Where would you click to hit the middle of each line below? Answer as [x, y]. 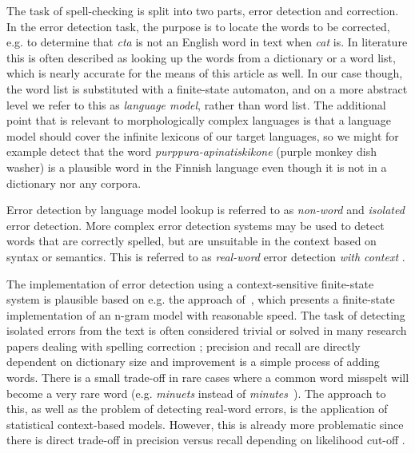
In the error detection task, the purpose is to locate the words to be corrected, [198, 26]
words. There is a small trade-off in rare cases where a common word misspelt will [208, 377]
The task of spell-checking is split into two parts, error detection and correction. [203, 10]
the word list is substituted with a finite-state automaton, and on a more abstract [207, 88]
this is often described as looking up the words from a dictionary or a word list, [201, 57]
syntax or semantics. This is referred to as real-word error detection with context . [206, 256]
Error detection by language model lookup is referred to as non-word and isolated [206, 210]
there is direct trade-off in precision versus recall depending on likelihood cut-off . [206, 440]
